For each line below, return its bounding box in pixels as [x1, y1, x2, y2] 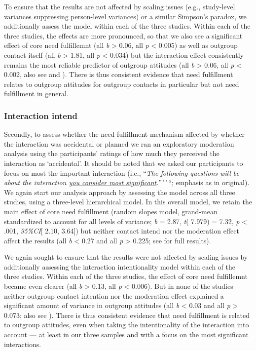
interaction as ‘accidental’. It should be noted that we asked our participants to [4, 157, 243, 168]
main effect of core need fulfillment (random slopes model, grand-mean [4, 206, 218, 216]
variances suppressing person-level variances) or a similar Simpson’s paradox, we [4, 11, 247, 21]
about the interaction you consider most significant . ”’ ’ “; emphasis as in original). [4, 177, 250, 188]
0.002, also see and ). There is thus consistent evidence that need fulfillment [4, 69, 233, 79]
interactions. [4, 339, 41, 349]
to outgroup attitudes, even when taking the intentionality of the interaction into [4, 319, 249, 330]
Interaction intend [4, 109, 77, 121]
